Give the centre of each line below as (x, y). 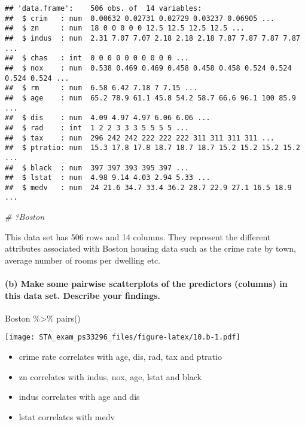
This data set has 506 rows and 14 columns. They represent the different (138, 236)
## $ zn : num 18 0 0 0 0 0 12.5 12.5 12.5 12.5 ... (125, 28)
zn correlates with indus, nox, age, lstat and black (110, 376)
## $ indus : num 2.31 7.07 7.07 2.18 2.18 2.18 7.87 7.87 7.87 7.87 (152, 38)
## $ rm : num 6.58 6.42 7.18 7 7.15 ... (101, 88)
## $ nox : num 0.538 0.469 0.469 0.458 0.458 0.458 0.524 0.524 (148, 68)
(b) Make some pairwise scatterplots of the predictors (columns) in (146, 284)
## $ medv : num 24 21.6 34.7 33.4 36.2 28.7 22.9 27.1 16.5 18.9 (148, 187)
